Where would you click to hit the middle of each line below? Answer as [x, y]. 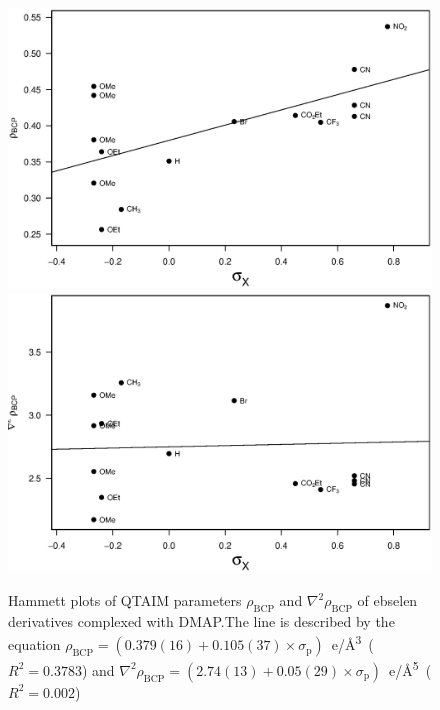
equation [34, 644]
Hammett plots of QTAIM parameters [125, 600]
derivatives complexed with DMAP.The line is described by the [201, 620]
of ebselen [387, 600]
